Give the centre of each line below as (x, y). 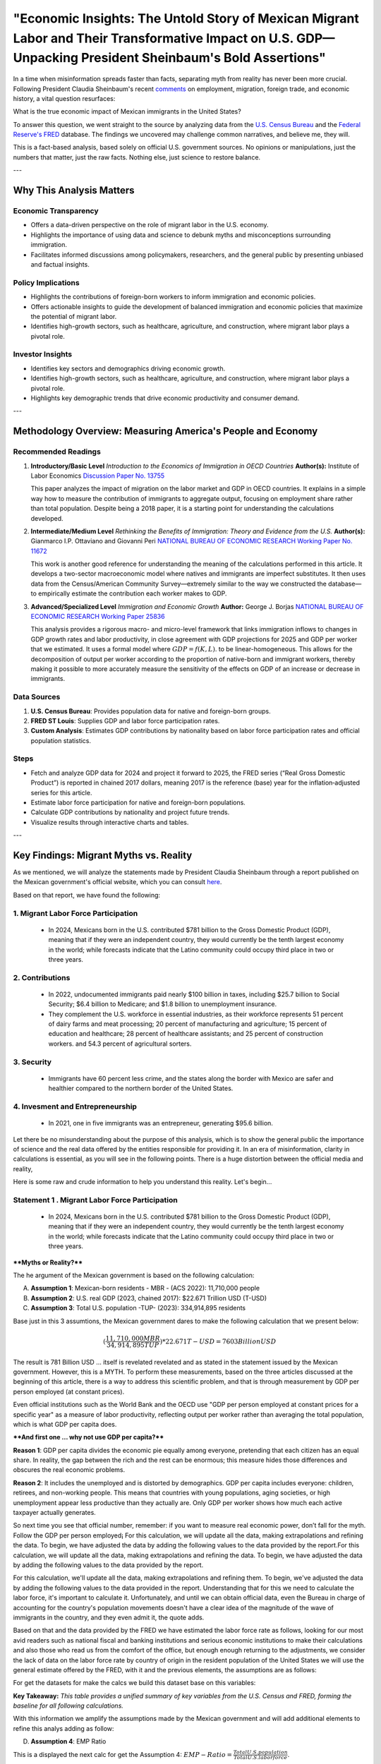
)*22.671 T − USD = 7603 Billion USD (218, 1341)
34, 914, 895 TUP (133, 1345)
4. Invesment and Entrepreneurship (75, 1106)
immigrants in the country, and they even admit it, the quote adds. (109, 1617)
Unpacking (46, 58)
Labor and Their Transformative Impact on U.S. (153, 38)
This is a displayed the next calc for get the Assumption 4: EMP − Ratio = (123, 1754)
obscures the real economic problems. (69, 1470)
